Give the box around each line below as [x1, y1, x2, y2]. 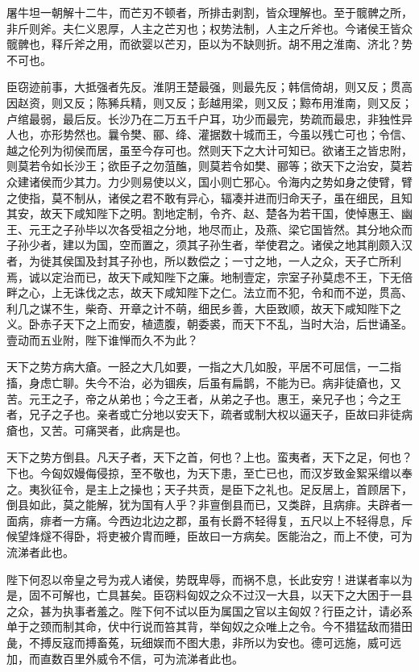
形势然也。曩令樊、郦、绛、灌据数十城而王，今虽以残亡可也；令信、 [51, 126, 413, 143]
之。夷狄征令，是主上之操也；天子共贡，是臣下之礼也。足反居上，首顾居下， [6, 480, 413, 497]
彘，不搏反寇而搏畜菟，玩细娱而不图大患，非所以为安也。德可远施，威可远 [6, 633, 401, 650]
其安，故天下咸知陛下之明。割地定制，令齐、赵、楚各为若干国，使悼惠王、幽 [6, 205, 413, 222]
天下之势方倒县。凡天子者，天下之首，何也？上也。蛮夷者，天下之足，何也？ [6, 449, 413, 465]
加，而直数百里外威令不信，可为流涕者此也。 [6, 649, 243, 666]
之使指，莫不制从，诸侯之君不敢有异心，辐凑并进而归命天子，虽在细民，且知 [6, 189, 413, 206]
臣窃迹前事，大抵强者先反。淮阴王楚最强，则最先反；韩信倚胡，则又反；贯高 [6, 78, 413, 95]
